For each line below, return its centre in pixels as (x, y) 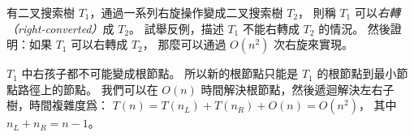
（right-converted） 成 (60, 28)
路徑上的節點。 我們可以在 (88, 89)
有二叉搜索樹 (41, 12)
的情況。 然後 (354, 28)
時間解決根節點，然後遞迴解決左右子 (298, 89)
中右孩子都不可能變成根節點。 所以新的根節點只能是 (160, 73)
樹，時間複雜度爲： (58, 105)
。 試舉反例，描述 (177, 28)
